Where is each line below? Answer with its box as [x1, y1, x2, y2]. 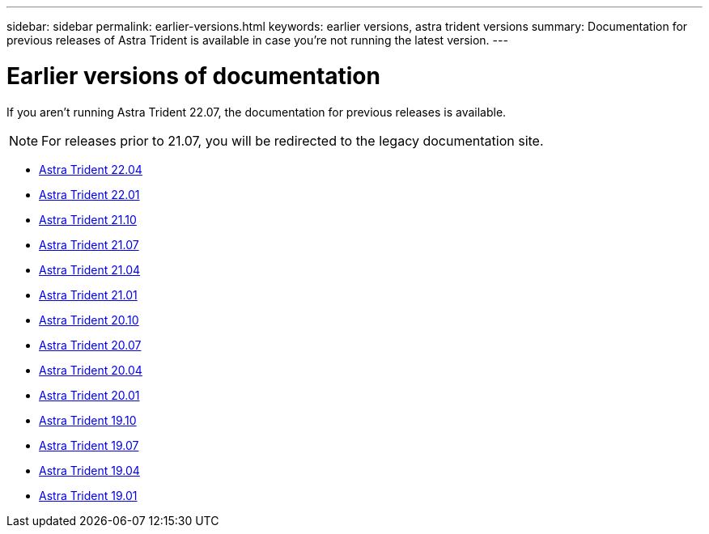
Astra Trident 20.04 [39, 362, 142, 377]
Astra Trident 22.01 [39, 187, 140, 201]
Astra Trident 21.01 [39, 287, 138, 302]
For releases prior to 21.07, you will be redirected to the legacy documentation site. [41, 132, 544, 149]
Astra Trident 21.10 [39, 212, 137, 227]
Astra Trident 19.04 [39, 463, 140, 477]
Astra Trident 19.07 [39, 438, 139, 452]
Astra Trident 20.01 [39, 388, 140, 402]
